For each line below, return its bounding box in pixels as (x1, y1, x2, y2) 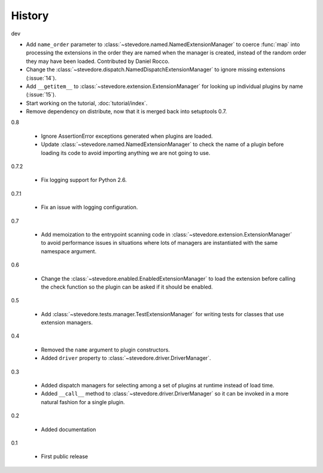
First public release (41, 453, 89, 460)
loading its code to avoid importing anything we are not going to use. (41, 149, 211, 156)
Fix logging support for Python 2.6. (41, 177, 127, 184)
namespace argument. (41, 247, 97, 254)
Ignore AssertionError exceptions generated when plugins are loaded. (41, 132, 213, 140)
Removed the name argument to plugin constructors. (41, 346, 170, 353)
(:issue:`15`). (26, 91, 56, 98)
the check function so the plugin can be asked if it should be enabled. (41, 283, 213, 290)
